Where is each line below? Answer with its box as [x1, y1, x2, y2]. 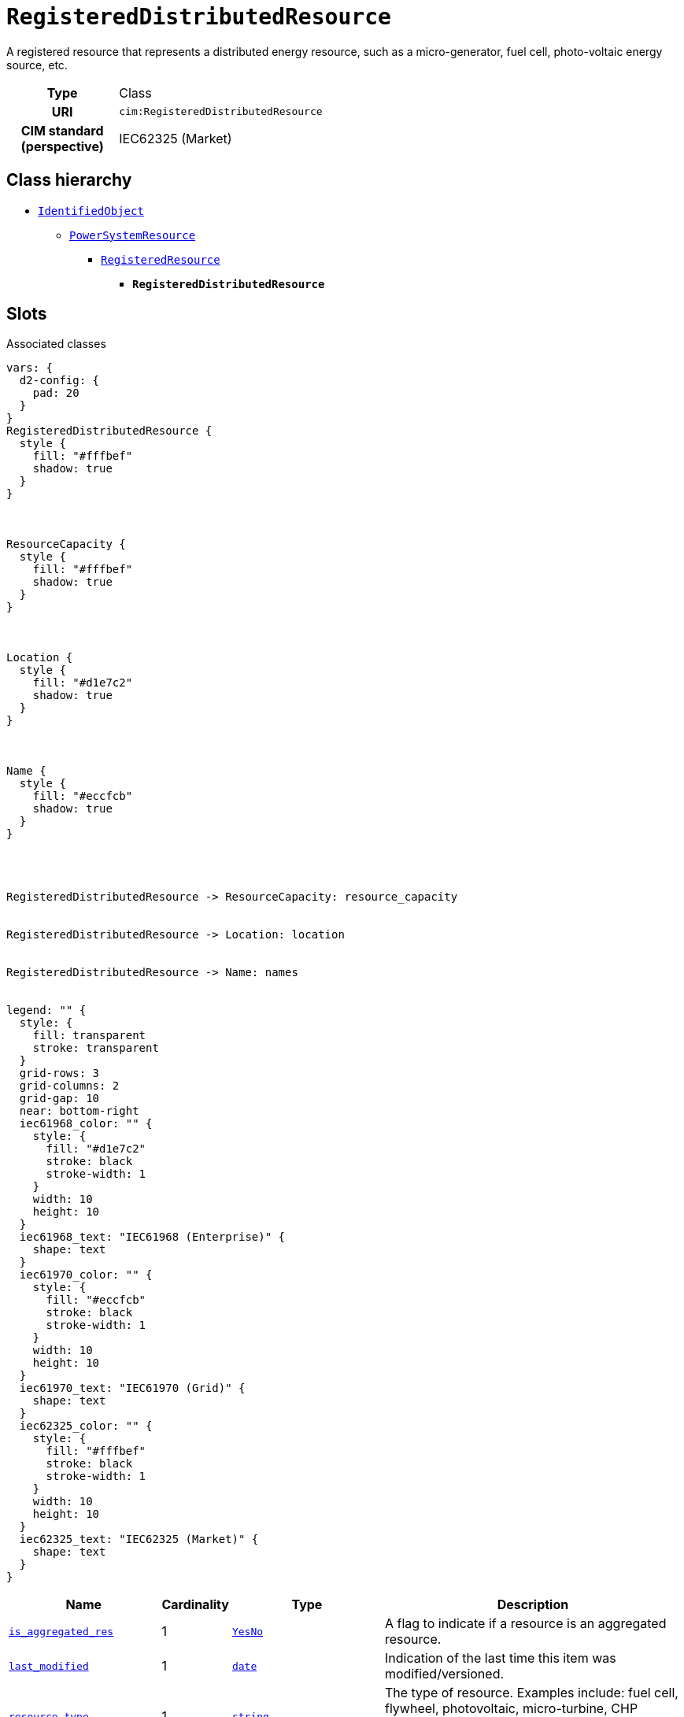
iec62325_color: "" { [19, 1419, 153, 1433]
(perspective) [20, 138, 104, 154]
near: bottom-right [19, 1105, 139, 1118]
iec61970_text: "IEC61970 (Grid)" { [19, 1382, 246, 1395]
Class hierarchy [6, 170, 132, 191]
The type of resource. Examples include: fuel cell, [384, 1685, 678, 1701]
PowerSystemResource [69, 228, 196, 242]
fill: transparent [32, 1029, 146, 1042]
